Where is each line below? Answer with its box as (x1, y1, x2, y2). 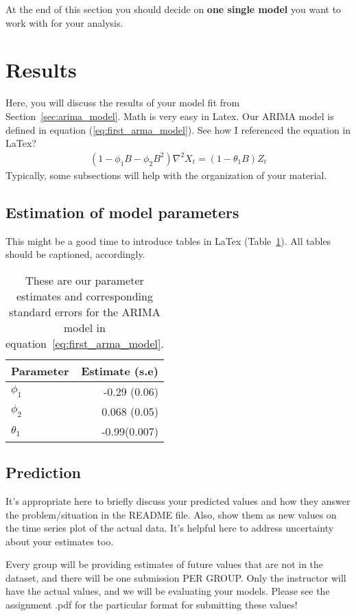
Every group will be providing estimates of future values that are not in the (5, 557, 324, 571)
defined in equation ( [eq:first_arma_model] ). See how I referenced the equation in (5, 122, 351, 137)
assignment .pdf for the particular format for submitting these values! (5, 597, 298, 612)
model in (63, 319, 106, 335)
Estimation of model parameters (5, 201, 239, 222)
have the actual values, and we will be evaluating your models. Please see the (5, 584, 330, 598)
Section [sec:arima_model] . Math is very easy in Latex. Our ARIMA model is (5, 108, 334, 123)
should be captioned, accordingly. (5, 247, 145, 261)
